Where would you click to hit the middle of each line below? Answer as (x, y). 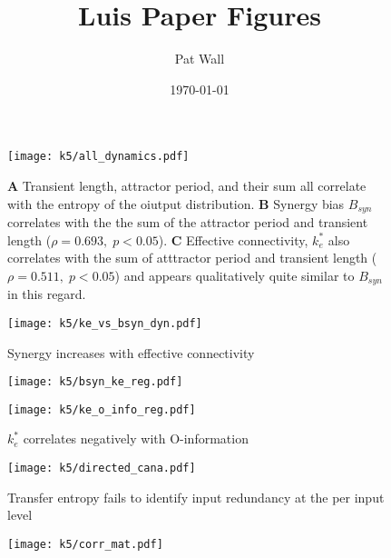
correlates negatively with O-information (136, 438)
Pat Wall (200, 59)
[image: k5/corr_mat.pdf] (85, 544)
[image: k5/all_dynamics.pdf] (98, 157)
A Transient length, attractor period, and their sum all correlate (187, 185)
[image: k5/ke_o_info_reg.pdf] (102, 409)
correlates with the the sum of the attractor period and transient (188, 222)
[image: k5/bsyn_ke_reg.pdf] (95, 382)
